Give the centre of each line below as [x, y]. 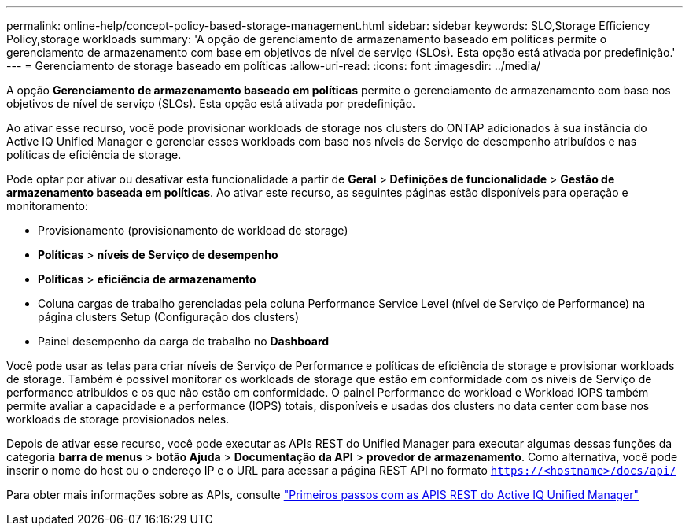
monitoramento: [47, 206]
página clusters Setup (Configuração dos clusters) [169, 317]
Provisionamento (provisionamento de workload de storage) [193, 230]
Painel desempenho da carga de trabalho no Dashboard [184, 341]
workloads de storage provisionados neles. [118, 419]
